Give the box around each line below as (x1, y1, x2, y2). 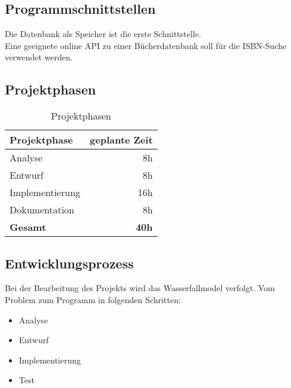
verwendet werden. (5, 51, 73, 63)
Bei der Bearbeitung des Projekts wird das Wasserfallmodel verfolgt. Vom (5, 282, 275, 294)
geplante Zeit (90, 133, 153, 147)
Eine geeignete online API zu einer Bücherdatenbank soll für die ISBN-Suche (5, 39, 287, 51)
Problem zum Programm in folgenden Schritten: (5, 293, 181, 305)
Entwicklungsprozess (5, 253, 134, 272)
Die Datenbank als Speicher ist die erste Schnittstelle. (5, 28, 201, 40)
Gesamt (10, 220, 47, 234)
